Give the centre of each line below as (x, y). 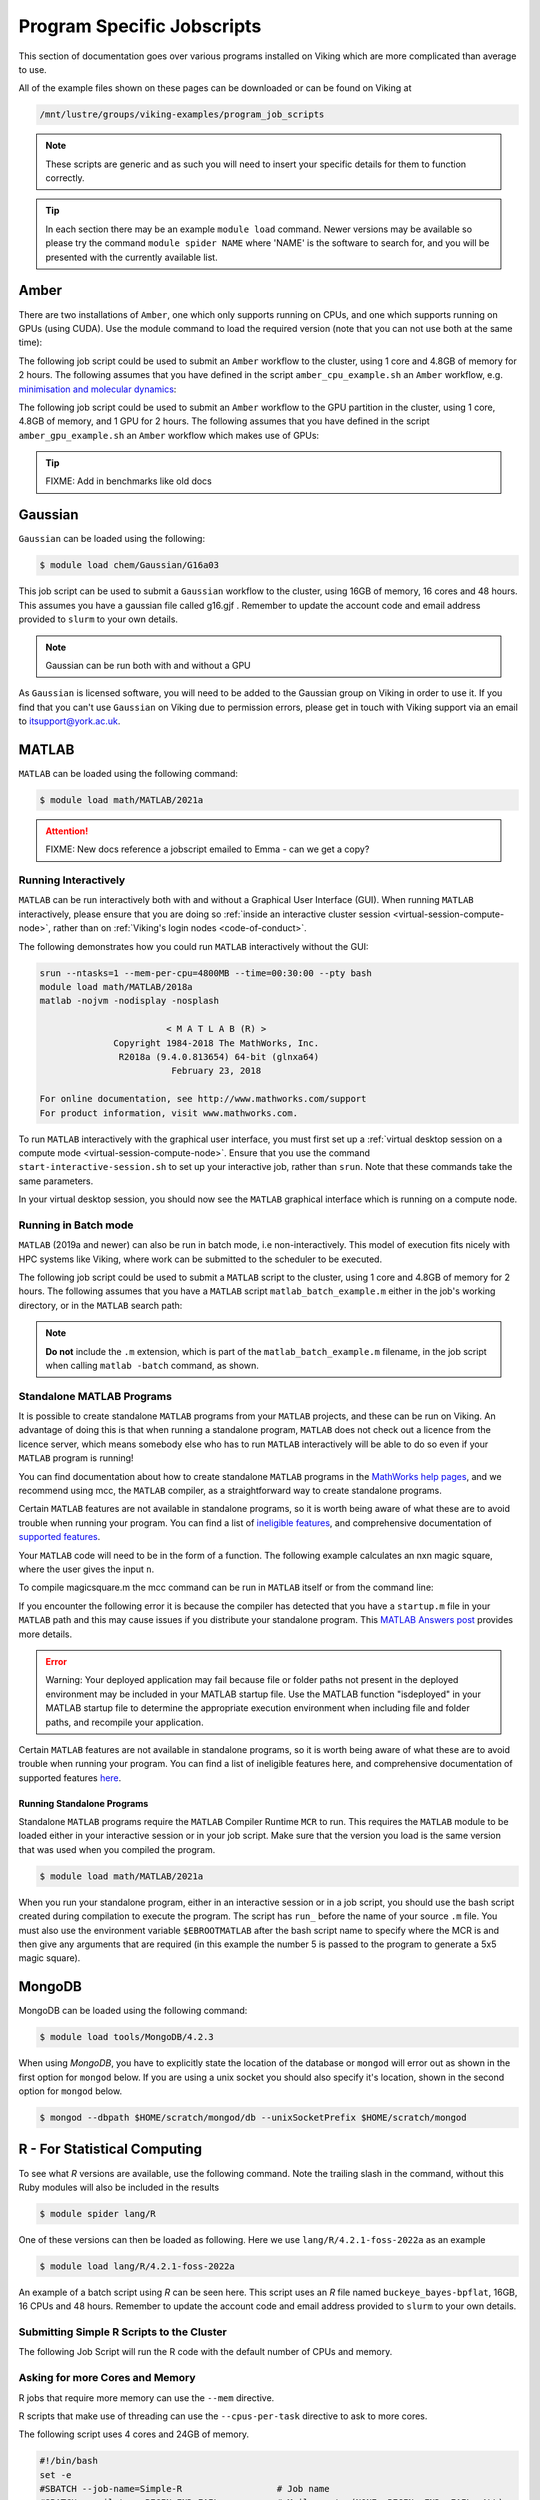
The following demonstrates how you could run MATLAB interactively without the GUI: (193, 946)
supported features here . (70, 1777)
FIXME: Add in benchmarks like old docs (128, 481)
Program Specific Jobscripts (140, 26)
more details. (45, 1634)
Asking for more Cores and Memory (107, 2378)
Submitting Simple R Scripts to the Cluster (122, 2332)
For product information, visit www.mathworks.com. (169, 1113)
